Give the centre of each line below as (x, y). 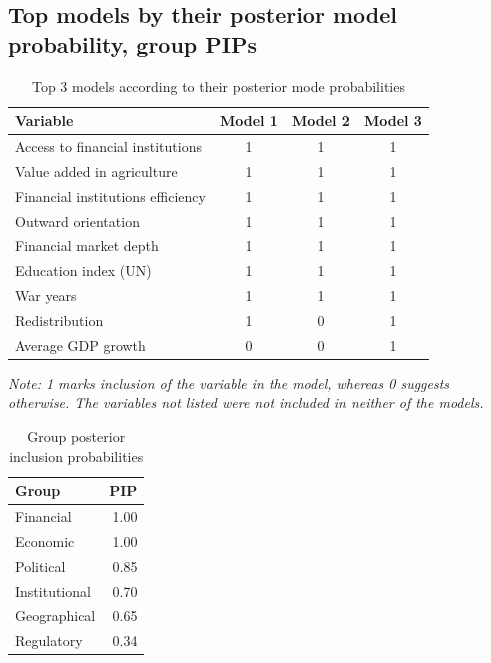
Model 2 (320, 120)
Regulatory (49, 640)
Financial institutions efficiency (110, 195)
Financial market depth (87, 245)
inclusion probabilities (76, 455)
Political (40, 565)
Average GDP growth (80, 344)
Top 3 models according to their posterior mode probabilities (218, 85)
